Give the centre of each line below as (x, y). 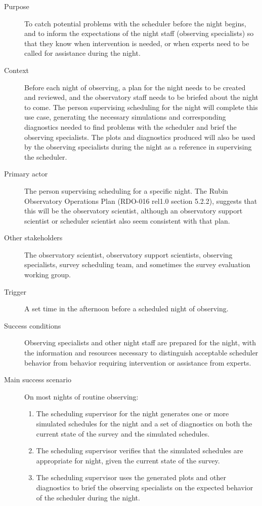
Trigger (15, 291)
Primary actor (26, 174)
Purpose (17, 6)
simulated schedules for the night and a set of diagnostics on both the (144, 423)
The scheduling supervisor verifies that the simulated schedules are (140, 450)
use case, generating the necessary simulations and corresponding (125, 117)
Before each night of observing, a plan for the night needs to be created (135, 87)
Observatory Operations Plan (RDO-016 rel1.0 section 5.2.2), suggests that (141, 201)
